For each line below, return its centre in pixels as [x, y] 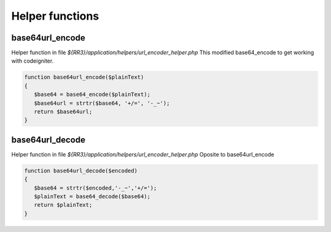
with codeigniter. [32, 61]
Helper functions [55, 16]
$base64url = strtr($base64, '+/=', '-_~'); [102, 103]
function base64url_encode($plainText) [84, 77]
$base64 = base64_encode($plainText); [92, 95]
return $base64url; [63, 111]
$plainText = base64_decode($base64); [92, 197]
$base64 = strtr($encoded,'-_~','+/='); [96, 188]
